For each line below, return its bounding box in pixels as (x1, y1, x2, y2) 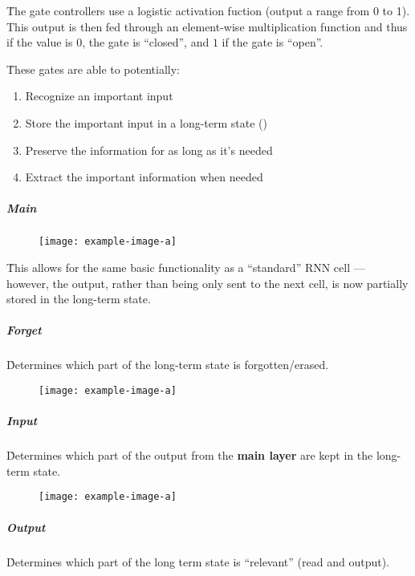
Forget (6, 322, 42, 339)
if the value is (6, 34, 73, 51)
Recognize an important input (25, 87, 173, 104)
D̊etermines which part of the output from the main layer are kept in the (6, 447, 373, 464)
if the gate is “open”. (222, 34, 323, 51)
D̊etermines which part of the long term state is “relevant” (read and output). (6, 553, 389, 570)
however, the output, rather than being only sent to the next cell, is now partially (6, 274, 409, 291)
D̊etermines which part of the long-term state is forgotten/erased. (6, 356, 329, 373)
